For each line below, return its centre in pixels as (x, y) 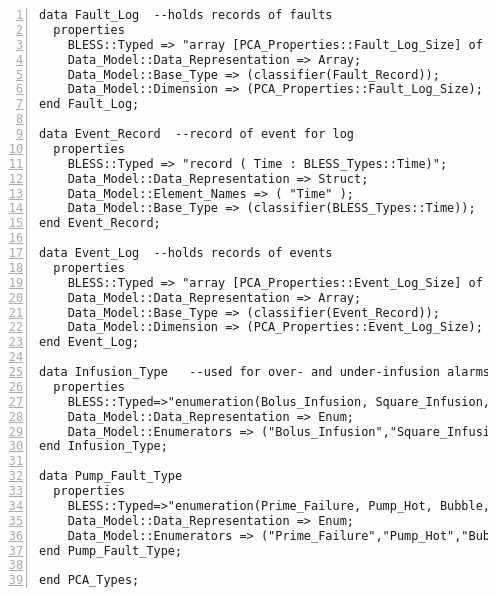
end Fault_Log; (89, 104)
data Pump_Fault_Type (111, 476)
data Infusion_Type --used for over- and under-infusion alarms (265, 372)
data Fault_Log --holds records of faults (186, 15)
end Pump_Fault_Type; (111, 550)
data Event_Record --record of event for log (196, 134)
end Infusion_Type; (103, 446)
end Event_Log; (89, 342)
